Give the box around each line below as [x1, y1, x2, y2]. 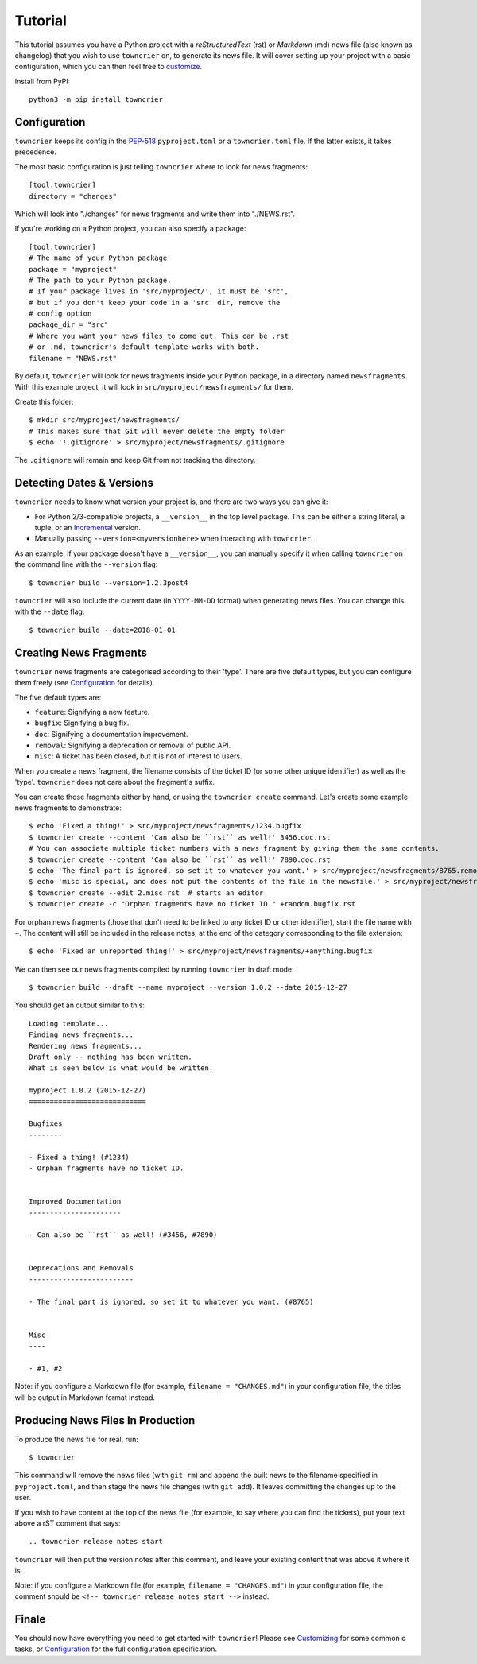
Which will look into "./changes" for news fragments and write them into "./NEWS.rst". [14, 209, 296, 219]
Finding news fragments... [29, 1030, 134, 1039]
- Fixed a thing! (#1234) [29, 1153, 130, 1162]
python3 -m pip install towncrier [29, 95, 163, 104]
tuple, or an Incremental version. [34, 523, 141, 533]
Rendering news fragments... [29, 1041, 142, 1050]
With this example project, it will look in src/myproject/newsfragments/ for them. [14, 382, 293, 392]
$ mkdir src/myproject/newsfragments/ [29, 416, 180, 425]
